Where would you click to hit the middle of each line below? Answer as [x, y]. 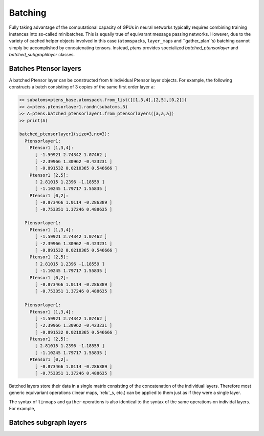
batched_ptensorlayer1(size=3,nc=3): [65, 134]
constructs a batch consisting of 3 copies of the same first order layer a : [82, 87]
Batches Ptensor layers [45, 68]
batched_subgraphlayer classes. [42, 55]
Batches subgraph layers [48, 422]
